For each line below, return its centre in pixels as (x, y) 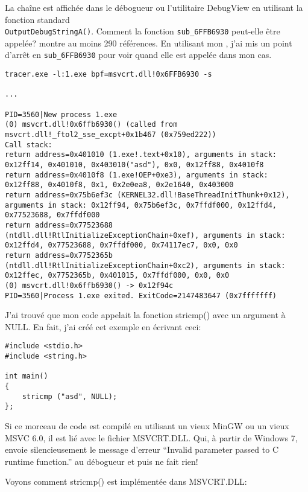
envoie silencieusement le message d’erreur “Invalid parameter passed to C (142, 449)
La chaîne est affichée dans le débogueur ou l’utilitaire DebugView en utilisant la (154, 7)
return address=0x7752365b (59, 255)
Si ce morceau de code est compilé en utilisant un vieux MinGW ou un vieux (147, 425)
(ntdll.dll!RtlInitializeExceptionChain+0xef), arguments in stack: (145, 235)
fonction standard (37, 19)
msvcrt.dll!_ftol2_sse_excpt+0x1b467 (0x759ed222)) (111, 135)
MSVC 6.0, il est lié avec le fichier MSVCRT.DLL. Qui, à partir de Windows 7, (151, 437)
